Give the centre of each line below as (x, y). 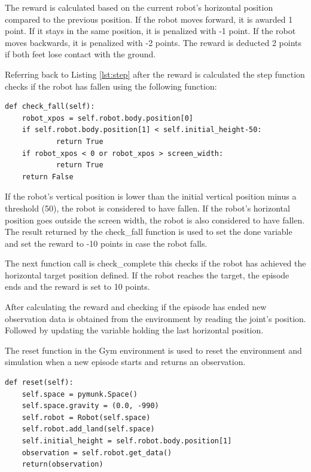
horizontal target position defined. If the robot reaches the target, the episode (147, 275)
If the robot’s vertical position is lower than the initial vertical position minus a (151, 196)
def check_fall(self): (50, 107)
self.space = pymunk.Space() (80, 394)
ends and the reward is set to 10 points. (77, 286)
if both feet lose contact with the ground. (80, 54)
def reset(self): (39, 383)
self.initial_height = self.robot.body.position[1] (127, 441)
